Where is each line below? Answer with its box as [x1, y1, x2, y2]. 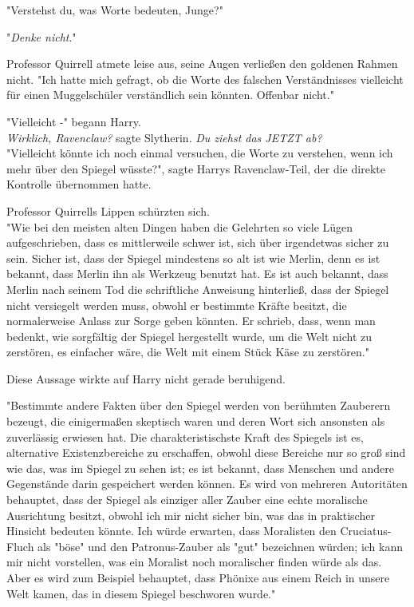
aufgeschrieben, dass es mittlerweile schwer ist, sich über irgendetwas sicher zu [6, 234, 389, 251]
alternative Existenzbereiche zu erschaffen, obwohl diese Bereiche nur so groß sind [6, 444, 406, 461]
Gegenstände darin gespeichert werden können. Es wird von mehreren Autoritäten [6, 475, 408, 492]
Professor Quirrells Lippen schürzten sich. [6, 202, 210, 219]
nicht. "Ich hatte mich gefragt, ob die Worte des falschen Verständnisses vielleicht [6, 70, 404, 87]
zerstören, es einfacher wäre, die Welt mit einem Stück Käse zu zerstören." [6, 343, 369, 360]
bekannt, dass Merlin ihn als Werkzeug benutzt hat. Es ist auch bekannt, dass [6, 265, 388, 282]
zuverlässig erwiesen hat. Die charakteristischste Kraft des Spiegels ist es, [6, 428, 364, 445]
